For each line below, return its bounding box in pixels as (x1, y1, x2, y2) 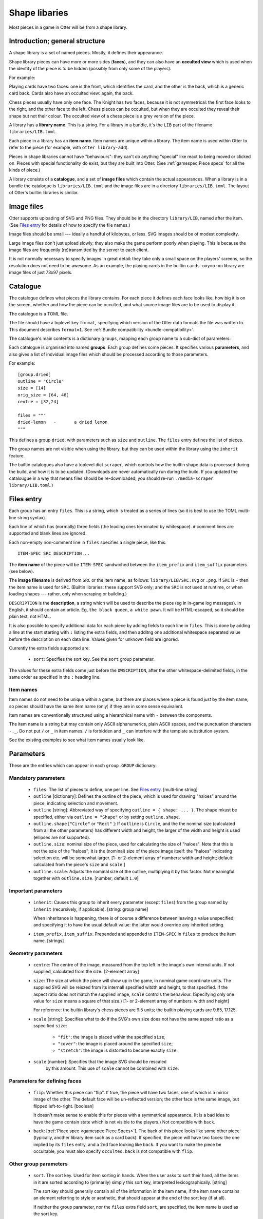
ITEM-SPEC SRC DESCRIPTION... (18, 551, 90, 556)
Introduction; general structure (9, 37, 105, 45)
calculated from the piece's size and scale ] (33, 862, 125, 867)
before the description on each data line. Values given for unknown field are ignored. (9, 636, 179, 642)
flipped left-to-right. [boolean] (33, 1103, 94, 1109)
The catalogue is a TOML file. (9, 311, 68, 316)
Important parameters (9, 887, 63, 894)
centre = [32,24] (18, 399, 59, 405)
